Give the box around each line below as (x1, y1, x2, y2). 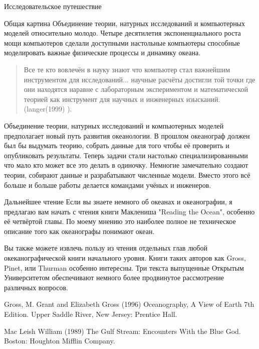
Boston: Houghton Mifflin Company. (4, 335, 115, 346)
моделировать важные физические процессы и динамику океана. (4, 47, 201, 58)
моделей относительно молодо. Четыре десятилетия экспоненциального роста (4, 28, 241, 38)
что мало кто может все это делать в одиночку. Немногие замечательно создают (4, 160, 248, 170)
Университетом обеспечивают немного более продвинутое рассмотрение (4, 272, 224, 283)
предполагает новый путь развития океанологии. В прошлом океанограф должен (4, 130, 250, 141)
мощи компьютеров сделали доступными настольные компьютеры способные (4, 37, 240, 48)
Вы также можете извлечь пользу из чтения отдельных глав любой (4, 243, 207, 253)
